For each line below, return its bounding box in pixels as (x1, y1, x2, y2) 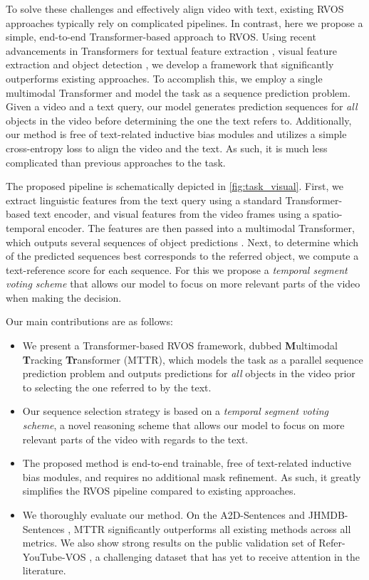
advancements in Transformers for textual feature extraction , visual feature (6, 43, 337, 58)
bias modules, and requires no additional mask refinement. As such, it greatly (22, 469, 361, 484)
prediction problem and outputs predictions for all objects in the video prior (22, 366, 355, 381)
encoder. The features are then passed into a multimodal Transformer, (48, 220, 355, 235)
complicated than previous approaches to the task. (6, 154, 226, 169)
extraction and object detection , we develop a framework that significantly (6, 57, 334, 72)
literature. (22, 563, 66, 578)
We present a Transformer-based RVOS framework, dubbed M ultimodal (22, 338, 338, 353)
